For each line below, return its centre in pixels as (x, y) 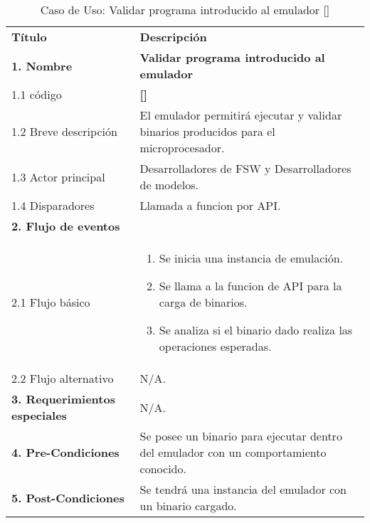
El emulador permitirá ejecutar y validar (241, 115)
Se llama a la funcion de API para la (250, 286)
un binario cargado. (188, 506)
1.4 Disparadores (53, 205)
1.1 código (37, 94)
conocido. (163, 469)
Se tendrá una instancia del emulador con (243, 489)
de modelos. (169, 185)
